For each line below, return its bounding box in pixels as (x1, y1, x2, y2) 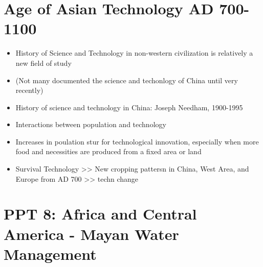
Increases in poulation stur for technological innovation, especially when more (15, 136, 259, 147)
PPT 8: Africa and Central (4, 203, 197, 224)
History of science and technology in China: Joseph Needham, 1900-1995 (15, 102, 243, 112)
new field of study (15, 57, 72, 68)
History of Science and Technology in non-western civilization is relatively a (15, 47, 253, 58)
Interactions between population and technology (15, 119, 166, 130)
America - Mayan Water (4, 223, 179, 244)
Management (4, 243, 97, 264)
